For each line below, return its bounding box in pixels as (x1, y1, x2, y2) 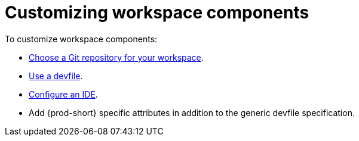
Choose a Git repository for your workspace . (29, 52, 204, 62)
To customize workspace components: (5, 33, 158, 44)
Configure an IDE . (29, 89, 98, 99)
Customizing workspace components (5, 2, 309, 23)
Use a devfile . (29, 70, 83, 81)
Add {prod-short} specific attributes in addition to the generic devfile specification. (29, 107, 355, 118)
